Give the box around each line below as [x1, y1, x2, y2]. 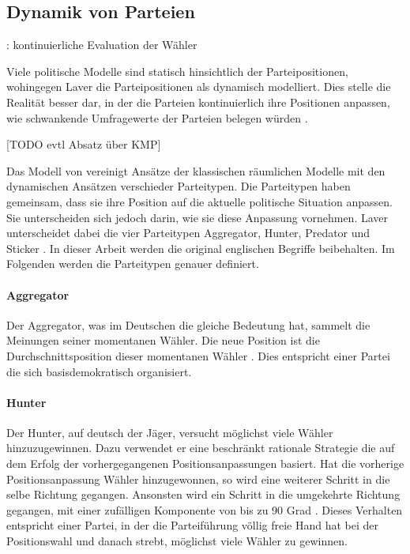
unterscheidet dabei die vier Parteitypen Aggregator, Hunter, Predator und [6, 224, 371, 241]
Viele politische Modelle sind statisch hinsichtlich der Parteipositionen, [6, 62, 348, 79]
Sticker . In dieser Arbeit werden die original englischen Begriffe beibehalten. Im [6, 239, 395, 256]
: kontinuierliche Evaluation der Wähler [6, 36, 197, 53]
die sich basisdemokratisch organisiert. [6, 363, 192, 379]
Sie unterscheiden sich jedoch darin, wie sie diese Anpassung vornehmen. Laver [6, 209, 389, 225]
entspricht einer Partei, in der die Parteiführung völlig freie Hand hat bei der [6, 517, 379, 533]
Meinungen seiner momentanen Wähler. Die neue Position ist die [6, 332, 320, 349]
